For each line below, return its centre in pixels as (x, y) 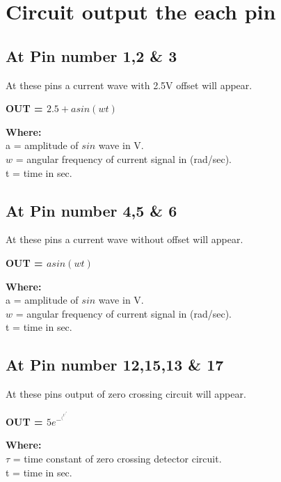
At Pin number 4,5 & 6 (91, 210)
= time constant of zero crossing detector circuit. (117, 459)
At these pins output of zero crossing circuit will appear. (126, 394)
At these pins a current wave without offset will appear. (125, 239)
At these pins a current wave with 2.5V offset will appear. (129, 85)
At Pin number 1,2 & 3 (91, 55)
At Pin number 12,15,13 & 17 (115, 365)
